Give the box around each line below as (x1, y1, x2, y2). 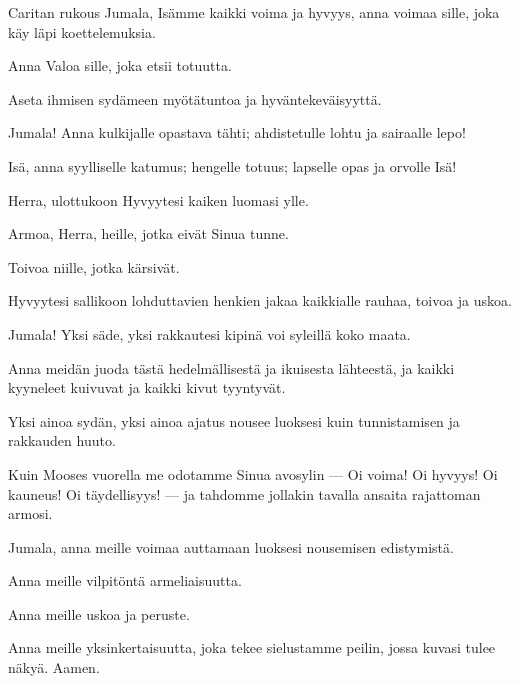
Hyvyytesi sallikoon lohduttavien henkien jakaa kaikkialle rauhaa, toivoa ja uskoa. (8, 290, 512, 311)
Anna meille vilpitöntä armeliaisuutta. (8, 570, 242, 591)
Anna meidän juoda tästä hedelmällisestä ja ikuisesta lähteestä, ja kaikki (8, 357, 455, 378)
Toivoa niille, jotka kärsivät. (8, 256, 180, 277)
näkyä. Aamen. (8, 657, 100, 678)
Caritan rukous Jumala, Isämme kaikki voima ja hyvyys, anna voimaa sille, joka (8, 2, 500, 22)
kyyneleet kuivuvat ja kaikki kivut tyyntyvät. (8, 377, 286, 398)
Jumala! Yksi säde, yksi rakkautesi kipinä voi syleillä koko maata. (8, 323, 411, 344)
